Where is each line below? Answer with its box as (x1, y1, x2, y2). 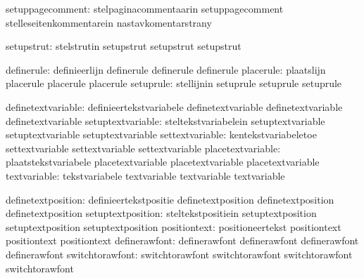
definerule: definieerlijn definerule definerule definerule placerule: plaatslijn (6, 62, 326, 77)
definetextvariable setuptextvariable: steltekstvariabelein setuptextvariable (6, 113, 325, 128)
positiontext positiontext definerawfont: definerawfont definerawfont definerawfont (6, 233, 359, 248)
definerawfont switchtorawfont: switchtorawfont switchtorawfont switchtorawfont (6, 246, 353, 261)
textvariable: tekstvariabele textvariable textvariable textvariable (6, 168, 285, 183)
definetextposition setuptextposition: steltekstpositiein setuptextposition (6, 206, 317, 220)
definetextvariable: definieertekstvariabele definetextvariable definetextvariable (6, 99, 343, 114)
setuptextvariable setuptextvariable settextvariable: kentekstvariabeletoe (6, 127, 317, 142)
